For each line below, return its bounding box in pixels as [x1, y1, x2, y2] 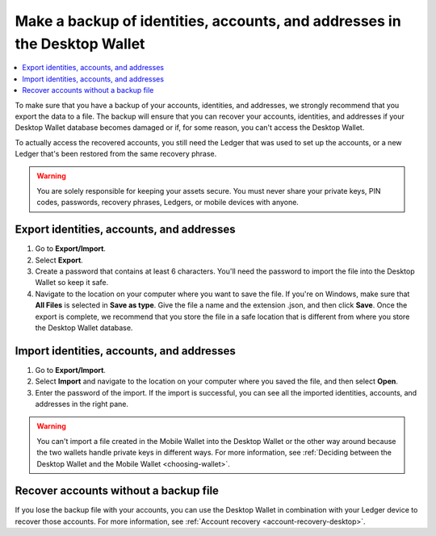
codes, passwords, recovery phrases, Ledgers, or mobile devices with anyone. [36, 198, 299, 207]
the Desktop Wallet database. [35, 323, 133, 333]
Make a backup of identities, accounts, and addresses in [15, 12, 401, 30]
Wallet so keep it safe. [35, 278, 109, 287]
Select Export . [35, 255, 84, 265]
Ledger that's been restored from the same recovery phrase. [15, 149, 217, 159]
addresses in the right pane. [35, 399, 129, 408]
